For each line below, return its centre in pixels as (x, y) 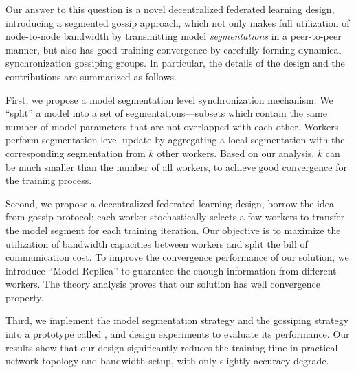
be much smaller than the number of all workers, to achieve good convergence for (176, 166)
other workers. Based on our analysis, (236, 153)
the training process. (49, 180)
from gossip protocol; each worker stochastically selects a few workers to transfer (175, 217)
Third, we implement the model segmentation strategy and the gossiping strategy (177, 320)
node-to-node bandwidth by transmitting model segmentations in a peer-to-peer (174, 36)
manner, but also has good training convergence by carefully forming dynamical (174, 49)
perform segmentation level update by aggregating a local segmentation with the (175, 140)
